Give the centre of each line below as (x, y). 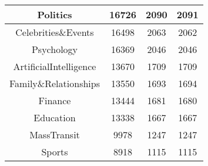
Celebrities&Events (55, 32)
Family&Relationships (55, 83)
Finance (55, 100)
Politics (55, 14)
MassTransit (55, 135)
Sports (55, 152)
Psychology (55, 49)
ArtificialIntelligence (55, 66)
